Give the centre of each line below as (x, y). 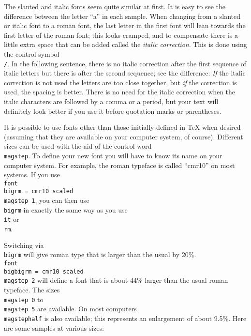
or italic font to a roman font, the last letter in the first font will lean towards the (125, 25)
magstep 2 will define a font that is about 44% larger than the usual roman (116, 280)
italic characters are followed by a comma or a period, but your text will (111, 101)
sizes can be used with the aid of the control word (78, 146)
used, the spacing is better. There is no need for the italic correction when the (120, 92)
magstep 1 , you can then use (47, 200)
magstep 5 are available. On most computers (70, 309)
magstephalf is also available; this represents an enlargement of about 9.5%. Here (125, 318)
